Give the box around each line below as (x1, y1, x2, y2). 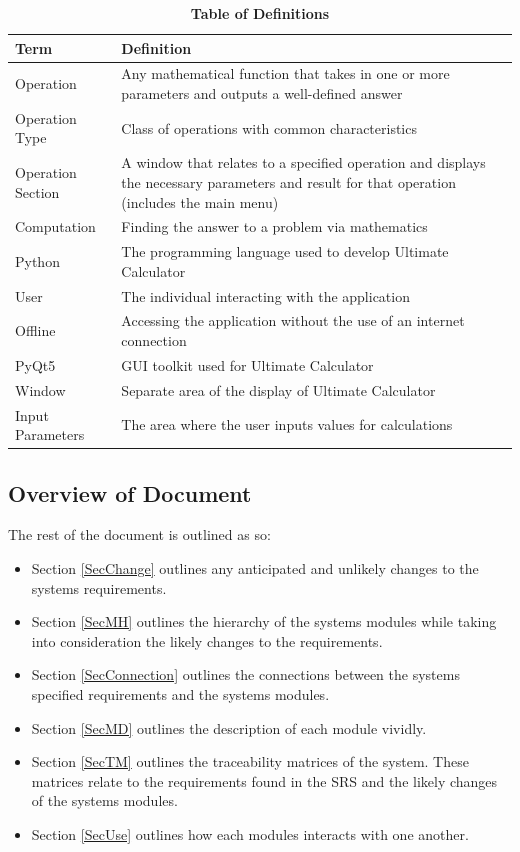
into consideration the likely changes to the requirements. (31, 630, 383, 651)
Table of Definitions (190, 3, 330, 23)
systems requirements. (31, 577, 167, 598)
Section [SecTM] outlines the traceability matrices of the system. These (31, 751, 469, 772)
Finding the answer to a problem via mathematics (121, 216, 428, 237)
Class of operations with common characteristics (121, 117, 417, 138)
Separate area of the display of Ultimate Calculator (121, 379, 436, 400)
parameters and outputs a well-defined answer (121, 83, 403, 104)
